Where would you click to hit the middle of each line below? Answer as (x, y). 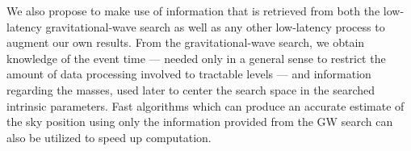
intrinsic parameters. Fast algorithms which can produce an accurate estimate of (205, 105)
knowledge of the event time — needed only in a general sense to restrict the (196, 58)
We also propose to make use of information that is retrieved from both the (193, 10)
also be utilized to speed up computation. (109, 137)
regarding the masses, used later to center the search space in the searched (191, 89)
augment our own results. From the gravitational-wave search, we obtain (186, 42)
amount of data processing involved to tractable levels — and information (189, 74)
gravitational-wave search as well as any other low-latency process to (215, 26)
